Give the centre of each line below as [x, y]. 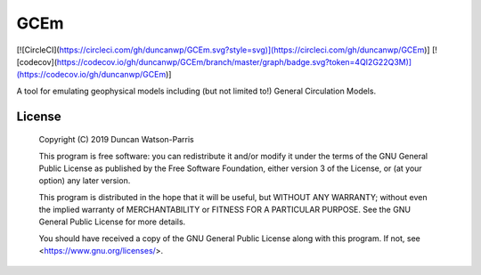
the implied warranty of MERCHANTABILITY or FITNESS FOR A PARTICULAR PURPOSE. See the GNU [225, 210]
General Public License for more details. [112, 222]
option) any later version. [85, 181]
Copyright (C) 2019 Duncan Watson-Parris [117, 140]
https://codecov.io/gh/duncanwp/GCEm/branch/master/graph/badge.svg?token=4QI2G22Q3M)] [234, 61]
